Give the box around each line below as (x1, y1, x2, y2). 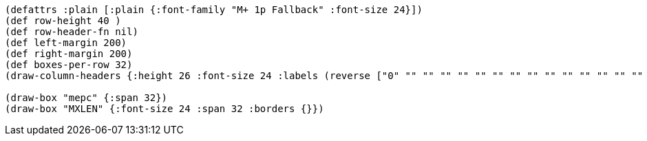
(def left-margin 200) (5, 37, 127, 48)
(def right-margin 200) (5, 48, 133, 59)
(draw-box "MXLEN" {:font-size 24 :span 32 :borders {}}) (5, 103, 324, 114)
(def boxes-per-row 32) (5, 59, 133, 70)
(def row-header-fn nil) (5, 26, 138, 37)
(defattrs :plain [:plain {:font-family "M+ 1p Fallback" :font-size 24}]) (5, 4, 423, 15)
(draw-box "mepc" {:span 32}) (5, 92, 168, 103)
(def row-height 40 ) (5, 15, 121, 26)
